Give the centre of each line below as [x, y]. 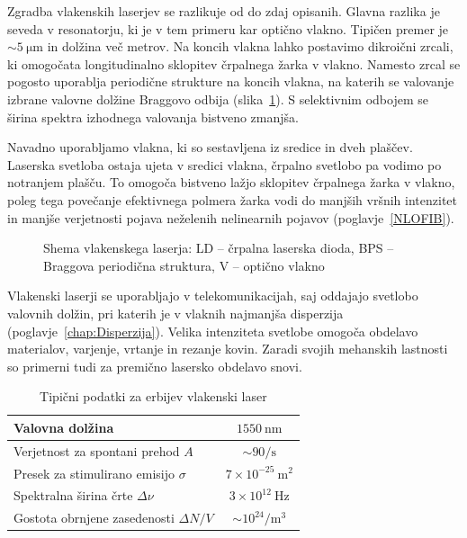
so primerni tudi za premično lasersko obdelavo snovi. [155, 366]
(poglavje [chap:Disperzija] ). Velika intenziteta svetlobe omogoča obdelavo [213, 331]
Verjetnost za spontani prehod [97, 450]
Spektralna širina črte [73, 495]
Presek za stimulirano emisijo [94, 473]
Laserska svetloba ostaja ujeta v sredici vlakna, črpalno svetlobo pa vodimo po [225, 164]
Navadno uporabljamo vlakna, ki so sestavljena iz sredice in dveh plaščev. [210, 147]
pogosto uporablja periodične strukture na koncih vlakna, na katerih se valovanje [231, 81]
